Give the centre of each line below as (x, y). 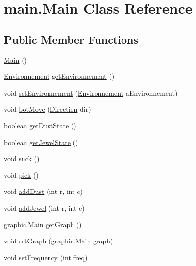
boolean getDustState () (40, 125)
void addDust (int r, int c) (43, 191)
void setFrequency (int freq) (46, 257)
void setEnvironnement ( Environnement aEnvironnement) (91, 92)
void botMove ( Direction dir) (48, 109)
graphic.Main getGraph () (43, 224)
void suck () (22, 158)
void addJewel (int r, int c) (44, 207)
